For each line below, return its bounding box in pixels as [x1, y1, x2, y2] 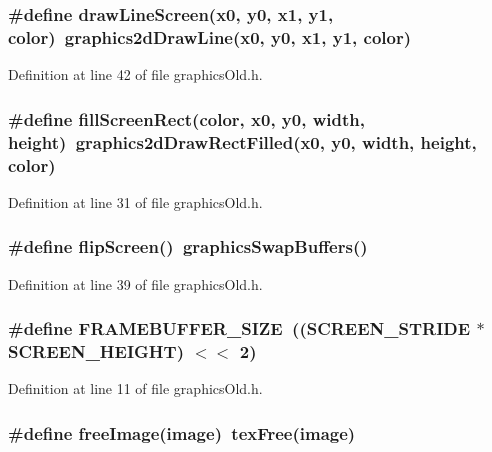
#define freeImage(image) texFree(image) [8, 420, 356, 445]
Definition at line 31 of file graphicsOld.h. [8, 191, 263, 212]
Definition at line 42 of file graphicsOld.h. [8, 64, 263, 85]
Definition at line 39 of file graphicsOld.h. [8, 273, 263, 294]
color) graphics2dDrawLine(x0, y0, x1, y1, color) [8, 24, 412, 49]
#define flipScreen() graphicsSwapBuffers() [8, 234, 368, 259]
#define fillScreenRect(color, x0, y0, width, [8, 106, 365, 131]
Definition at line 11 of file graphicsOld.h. [8, 378, 263, 399]
